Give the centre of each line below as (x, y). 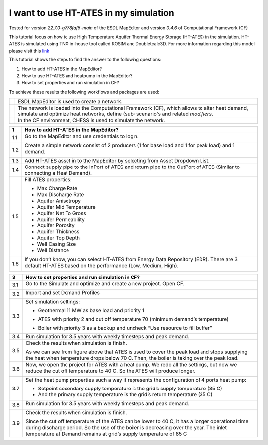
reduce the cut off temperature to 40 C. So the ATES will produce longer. (110, 371)
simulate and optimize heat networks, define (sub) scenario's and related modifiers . (116, 114)
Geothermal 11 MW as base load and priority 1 (91, 311)
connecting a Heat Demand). (58, 173)
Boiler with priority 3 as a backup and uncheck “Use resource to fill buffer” (125, 328)
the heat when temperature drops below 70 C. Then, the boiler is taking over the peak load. (132, 358)
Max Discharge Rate (61, 195)
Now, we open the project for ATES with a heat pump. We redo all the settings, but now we (131, 365)
